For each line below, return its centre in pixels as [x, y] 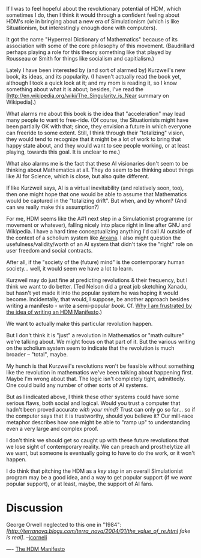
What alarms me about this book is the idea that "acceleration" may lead [96, 114]
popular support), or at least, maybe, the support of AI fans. [80, 484]
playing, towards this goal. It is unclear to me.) [63, 152]
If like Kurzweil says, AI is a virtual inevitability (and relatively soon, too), [95, 188]
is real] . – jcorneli [27, 537]
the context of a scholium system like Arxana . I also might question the [94, 238]
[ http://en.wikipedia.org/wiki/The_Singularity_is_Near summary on [88, 96]
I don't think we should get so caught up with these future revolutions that [97, 440]
